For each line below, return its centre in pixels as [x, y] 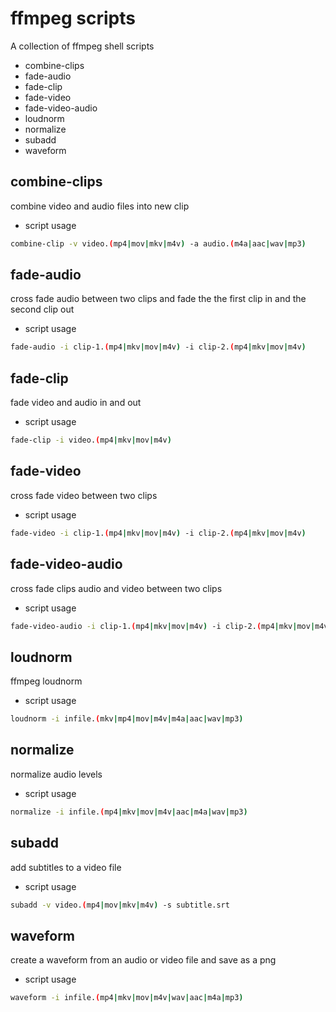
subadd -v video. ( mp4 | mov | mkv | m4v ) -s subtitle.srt [120, 905]
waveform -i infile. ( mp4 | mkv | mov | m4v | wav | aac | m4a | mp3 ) [127, 998]
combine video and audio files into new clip [100, 206]
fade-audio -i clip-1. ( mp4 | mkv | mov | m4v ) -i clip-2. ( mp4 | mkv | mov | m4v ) [158, 347]
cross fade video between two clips [84, 495]
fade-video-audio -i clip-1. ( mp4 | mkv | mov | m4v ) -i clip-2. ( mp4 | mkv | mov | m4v [169, 626]
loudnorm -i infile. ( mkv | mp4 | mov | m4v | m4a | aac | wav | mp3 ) [127, 719]
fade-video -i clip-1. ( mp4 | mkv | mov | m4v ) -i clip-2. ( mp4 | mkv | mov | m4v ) [158, 533]
